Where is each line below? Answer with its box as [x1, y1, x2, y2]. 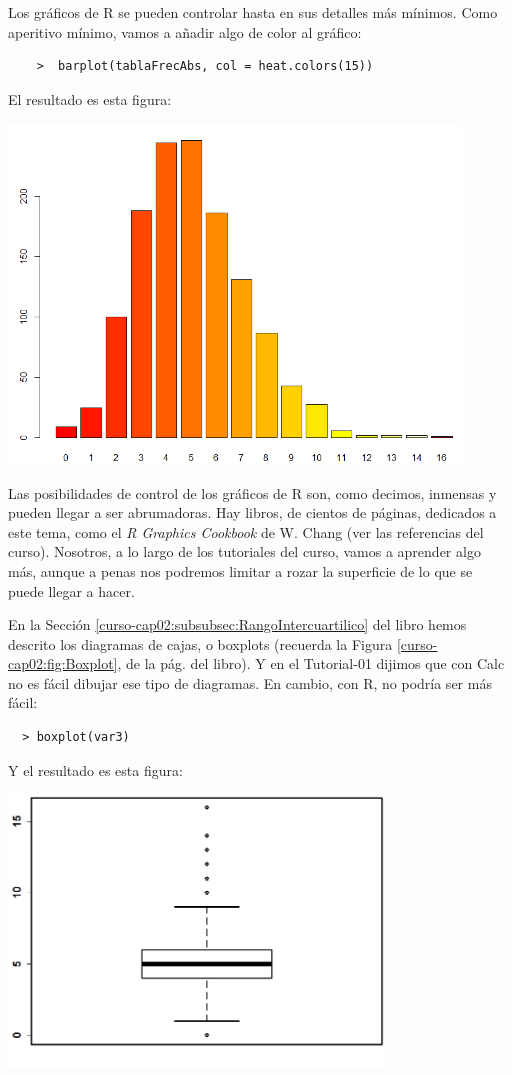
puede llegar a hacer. [8, 580, 135, 601]
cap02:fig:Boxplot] [8, 653, 118, 674]
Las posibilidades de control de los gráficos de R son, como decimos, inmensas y [8, 482, 497, 503]
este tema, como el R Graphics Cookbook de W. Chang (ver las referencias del [8, 521, 484, 542]
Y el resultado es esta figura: [8, 759, 183, 780]
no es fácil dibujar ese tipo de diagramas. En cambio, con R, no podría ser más [8, 672, 492, 693]
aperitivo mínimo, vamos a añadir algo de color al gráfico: [8, 21, 362, 42]
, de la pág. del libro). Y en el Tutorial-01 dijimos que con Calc [117, 653, 505, 674]
